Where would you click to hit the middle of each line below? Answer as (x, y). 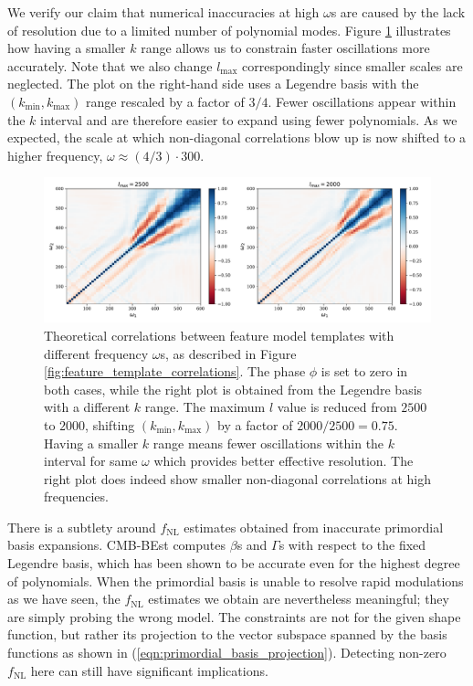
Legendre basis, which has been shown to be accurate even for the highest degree (234, 563)
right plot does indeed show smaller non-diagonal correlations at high (237, 478)
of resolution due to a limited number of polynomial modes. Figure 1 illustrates (229, 30)
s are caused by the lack (398, 12)
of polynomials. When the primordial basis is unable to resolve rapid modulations (236, 580)
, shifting (110, 424)
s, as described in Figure (228, 353)
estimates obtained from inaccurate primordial (314, 527)
